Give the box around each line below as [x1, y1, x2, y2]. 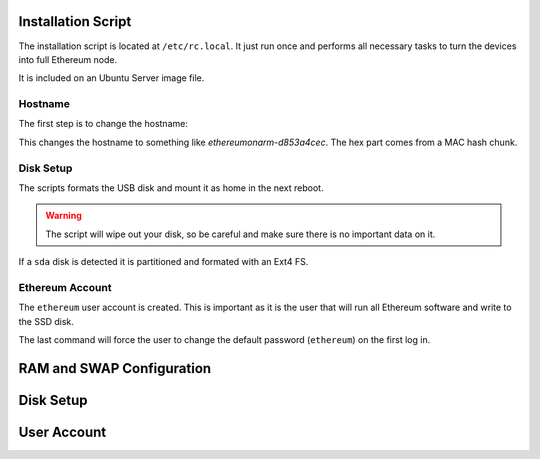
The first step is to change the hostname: [18, 118, 189, 130]
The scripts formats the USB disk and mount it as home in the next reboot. [18, 181, 324, 194]
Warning [45, 210, 82, 222]
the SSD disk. [18, 315, 75, 327]
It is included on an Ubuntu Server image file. [18, 72, 205, 84]
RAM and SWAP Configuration [18, 360, 212, 377]
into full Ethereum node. [18, 53, 118, 65]
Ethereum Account [18, 280, 112, 294]
